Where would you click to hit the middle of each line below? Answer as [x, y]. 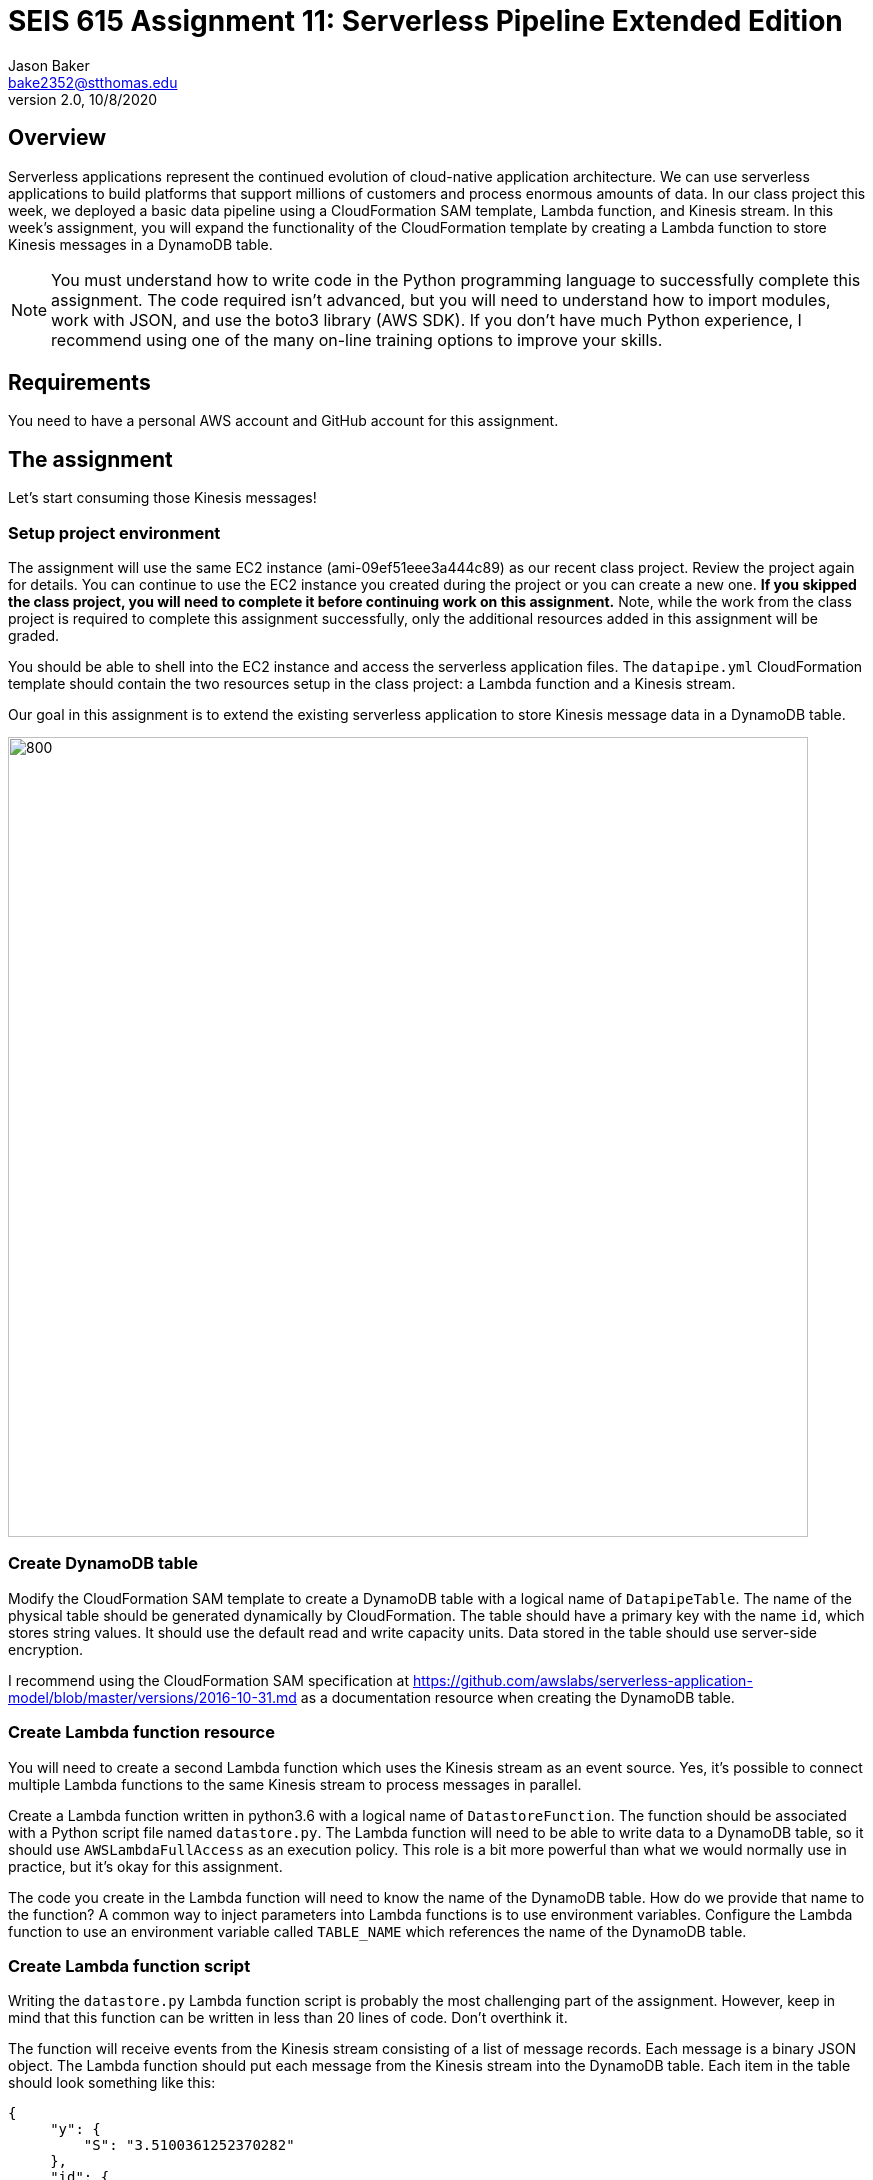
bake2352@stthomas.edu [93, 82]
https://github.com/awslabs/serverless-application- [583, 1680]
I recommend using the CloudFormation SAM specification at [209, 1680]
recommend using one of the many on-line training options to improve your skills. [357, 339]
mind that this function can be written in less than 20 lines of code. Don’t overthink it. [288, 2018]
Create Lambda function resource [141, 1732]
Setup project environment [114, 532]
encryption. [46, 1649]
